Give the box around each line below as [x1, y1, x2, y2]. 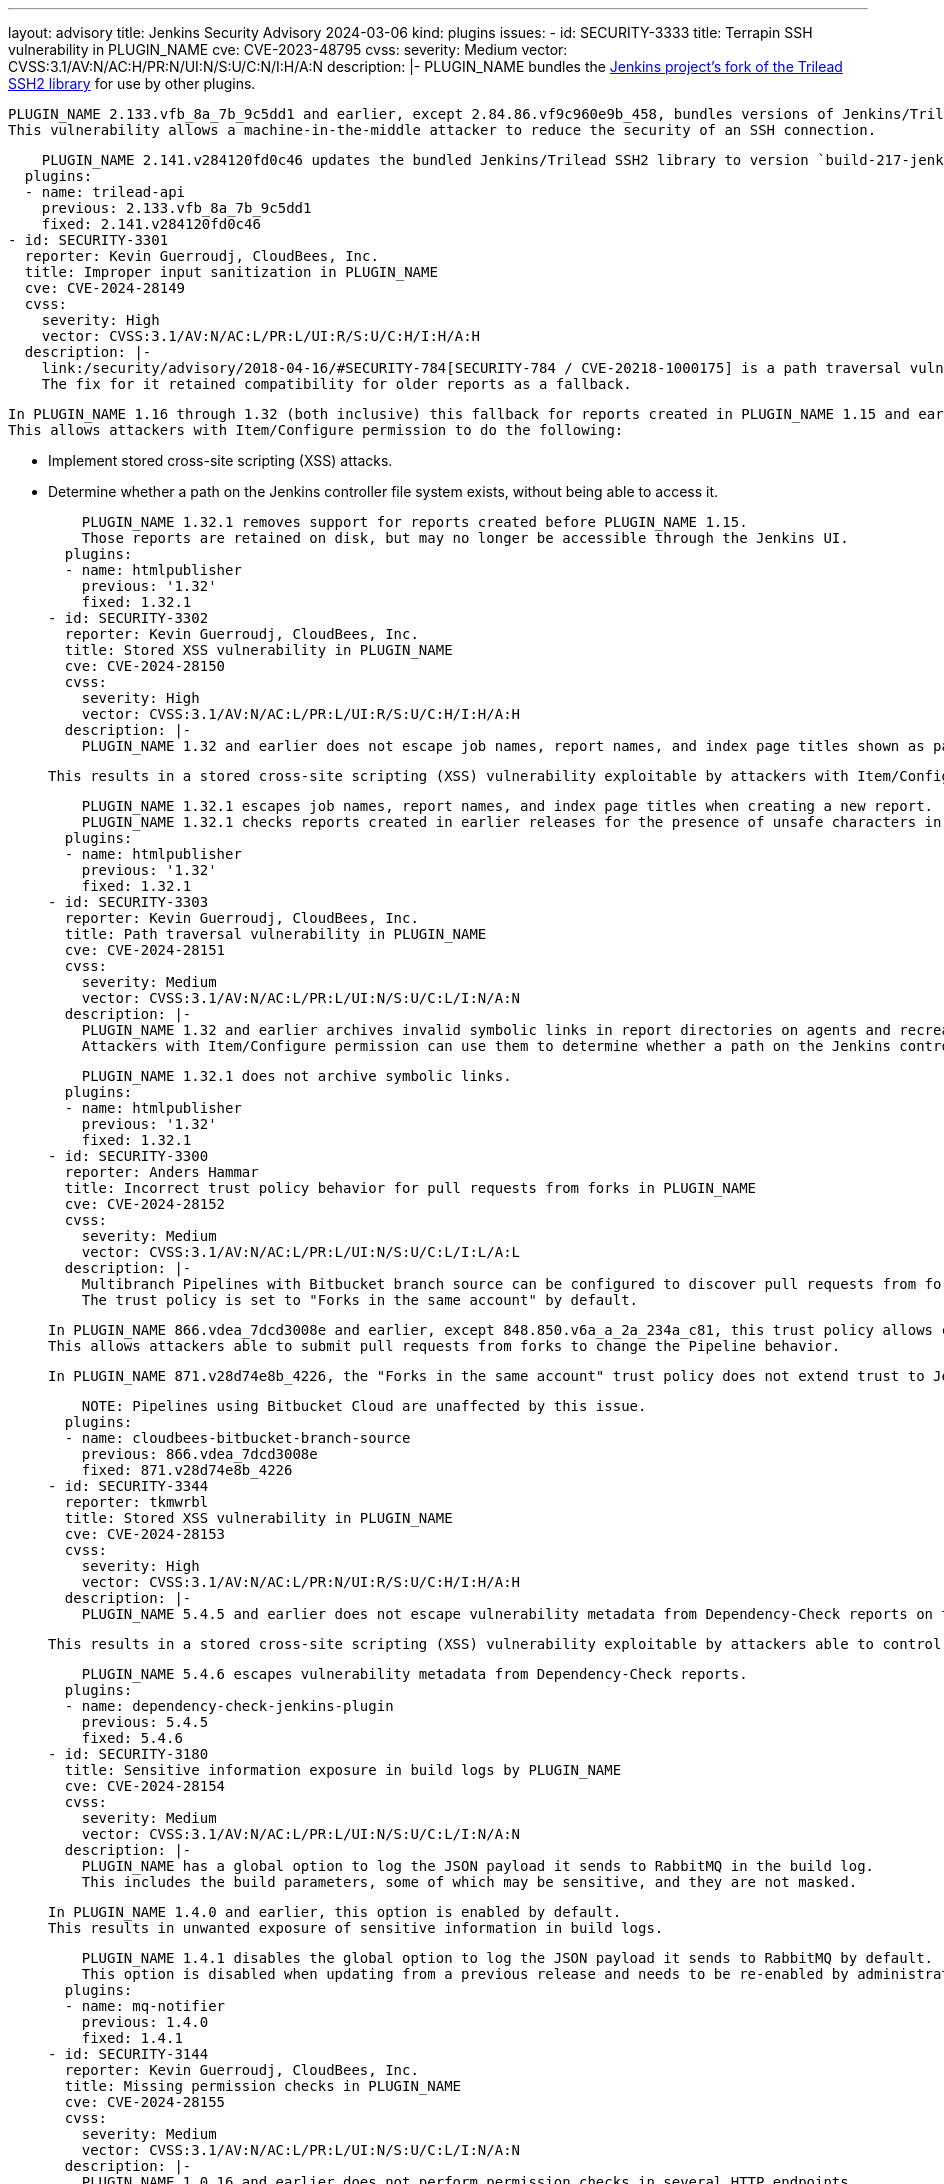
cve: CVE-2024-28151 [64, 942, 226, 958]
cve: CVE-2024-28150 [64, 658, 226, 674]
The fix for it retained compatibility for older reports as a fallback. [41, 376, 632, 392]
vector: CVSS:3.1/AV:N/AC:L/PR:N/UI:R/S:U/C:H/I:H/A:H [81, 1574, 521, 1590]
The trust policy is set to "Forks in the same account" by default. [81, 1292, 639, 1308]
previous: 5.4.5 [81, 1714, 209, 1730]
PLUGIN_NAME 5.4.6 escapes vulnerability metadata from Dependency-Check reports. [81, 1666, 748, 1682]
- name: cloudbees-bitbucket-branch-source [64, 1430, 411, 1446]
